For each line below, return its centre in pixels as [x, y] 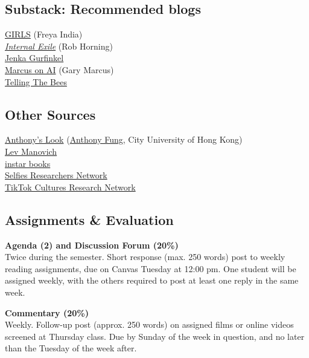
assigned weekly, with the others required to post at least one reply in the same [152, 280]
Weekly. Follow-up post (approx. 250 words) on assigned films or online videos [149, 324]
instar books [28, 163]
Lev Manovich [31, 151]
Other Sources [50, 114]
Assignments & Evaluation [89, 219]
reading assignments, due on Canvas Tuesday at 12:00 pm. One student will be [151, 268]
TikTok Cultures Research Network [70, 187]
